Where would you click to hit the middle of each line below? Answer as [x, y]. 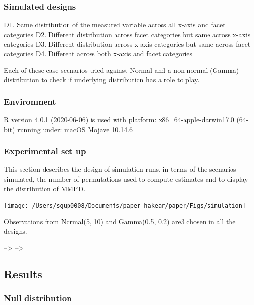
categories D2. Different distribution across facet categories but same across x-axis [127, 34]
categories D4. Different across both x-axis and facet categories [98, 53]
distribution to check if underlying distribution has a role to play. [102, 80]
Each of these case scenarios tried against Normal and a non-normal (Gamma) [122, 70]
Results [23, 274]
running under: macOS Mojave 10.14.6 [75, 129]
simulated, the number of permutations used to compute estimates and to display [126, 179]
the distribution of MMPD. [45, 188]
